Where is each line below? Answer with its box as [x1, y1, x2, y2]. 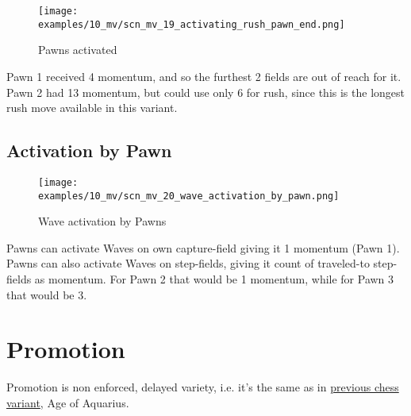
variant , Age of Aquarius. [6, 394, 129, 410]
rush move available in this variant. [6, 99, 178, 116]
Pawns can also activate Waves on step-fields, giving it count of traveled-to [6, 255, 370, 272]
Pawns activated [38, 41, 117, 58]
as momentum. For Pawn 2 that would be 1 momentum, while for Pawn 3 [34, 270, 394, 287]
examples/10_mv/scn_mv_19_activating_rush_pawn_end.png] [38, 18, 345, 30]
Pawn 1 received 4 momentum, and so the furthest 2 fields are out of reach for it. [6, 67, 401, 84]
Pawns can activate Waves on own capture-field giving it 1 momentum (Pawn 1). [6, 239, 400, 256]
